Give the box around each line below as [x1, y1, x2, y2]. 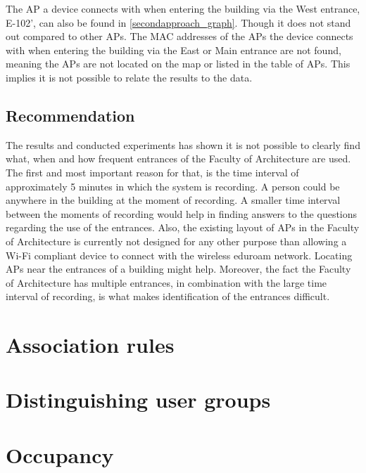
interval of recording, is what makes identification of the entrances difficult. [6, 289, 330, 304]
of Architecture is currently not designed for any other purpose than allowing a [6, 233, 347, 248]
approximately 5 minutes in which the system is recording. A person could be [6, 179, 340, 193]
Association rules [6, 330, 175, 359]
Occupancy [6, 440, 114, 469]
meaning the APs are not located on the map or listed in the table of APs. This [6, 56, 351, 71]
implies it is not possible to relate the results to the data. [6, 70, 253, 84]
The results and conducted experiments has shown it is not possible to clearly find [6, 137, 360, 152]
